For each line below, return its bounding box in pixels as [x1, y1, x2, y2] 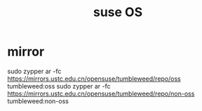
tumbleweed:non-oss [7, 96, 69, 105]
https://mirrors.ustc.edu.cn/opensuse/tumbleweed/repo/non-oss [7, 89, 195, 98]
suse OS [93, 4, 142, 20]
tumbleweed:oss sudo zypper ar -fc [7, 81, 111, 90]
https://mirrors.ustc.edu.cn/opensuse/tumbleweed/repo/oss [7, 74, 181, 83]
